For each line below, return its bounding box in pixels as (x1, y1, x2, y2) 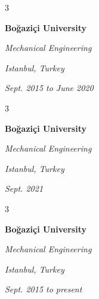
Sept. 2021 (5, 182, 44, 195)
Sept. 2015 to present (5, 283, 82, 295)
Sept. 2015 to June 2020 (5, 81, 94, 94)
